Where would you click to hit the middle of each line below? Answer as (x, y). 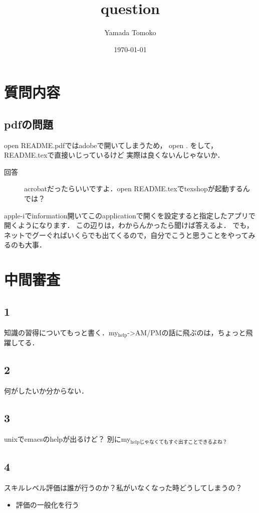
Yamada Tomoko (130, 32)
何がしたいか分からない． (46, 390)
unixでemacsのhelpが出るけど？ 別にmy (67, 438)
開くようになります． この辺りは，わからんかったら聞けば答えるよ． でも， (129, 225)
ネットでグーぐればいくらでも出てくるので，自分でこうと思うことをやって (126, 235)
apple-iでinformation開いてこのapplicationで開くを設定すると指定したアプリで (130, 215)
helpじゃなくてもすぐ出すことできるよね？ (179, 442)
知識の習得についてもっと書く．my (61, 332)
